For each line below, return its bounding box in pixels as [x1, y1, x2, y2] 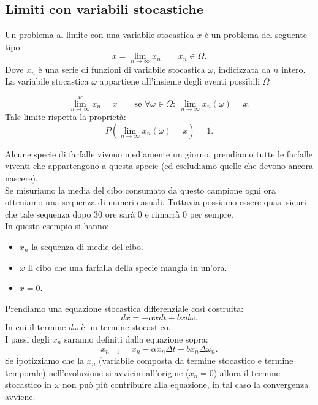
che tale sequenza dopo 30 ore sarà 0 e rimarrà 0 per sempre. [5, 207, 234, 220]
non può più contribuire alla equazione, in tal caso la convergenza [62, 378, 309, 391]
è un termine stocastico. [81, 320, 171, 333]
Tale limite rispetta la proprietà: [5, 110, 126, 123]
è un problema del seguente [204, 28, 307, 41]
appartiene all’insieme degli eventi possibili [99, 75, 260, 88]
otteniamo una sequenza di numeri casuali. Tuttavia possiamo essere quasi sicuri [5, 195, 306, 208]
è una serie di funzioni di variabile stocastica [38, 62, 205, 75]
